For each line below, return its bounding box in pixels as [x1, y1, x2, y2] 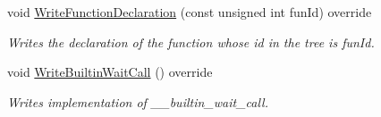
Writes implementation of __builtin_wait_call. [7, 92, 268, 111]
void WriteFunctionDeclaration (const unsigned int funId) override [7, 3, 372, 21]
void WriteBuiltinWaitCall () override [7, 63, 213, 81]
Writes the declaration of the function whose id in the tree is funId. [7, 32, 375, 51]
